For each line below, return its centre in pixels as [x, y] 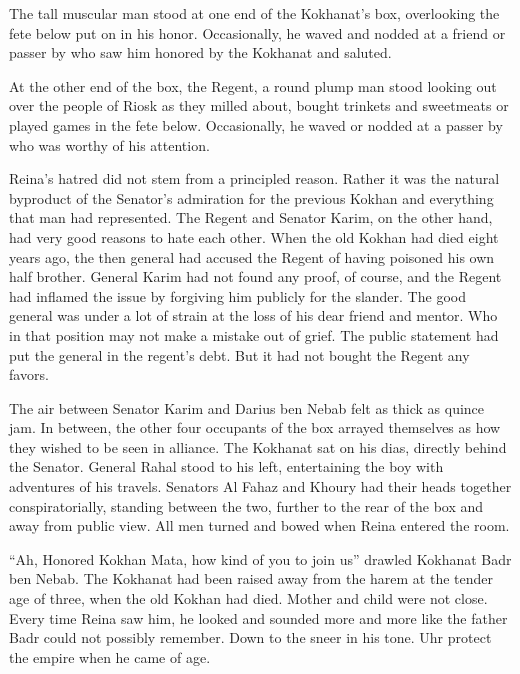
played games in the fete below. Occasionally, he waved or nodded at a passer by [256, 124]
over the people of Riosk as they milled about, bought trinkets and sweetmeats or [259, 105]
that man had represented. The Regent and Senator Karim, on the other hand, [251, 217]
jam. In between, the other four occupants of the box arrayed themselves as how [255, 427]
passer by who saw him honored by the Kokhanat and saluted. [200, 52]
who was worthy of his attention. [109, 144]
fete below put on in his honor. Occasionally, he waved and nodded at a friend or [257, 32]
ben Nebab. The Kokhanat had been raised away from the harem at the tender [251, 578]
